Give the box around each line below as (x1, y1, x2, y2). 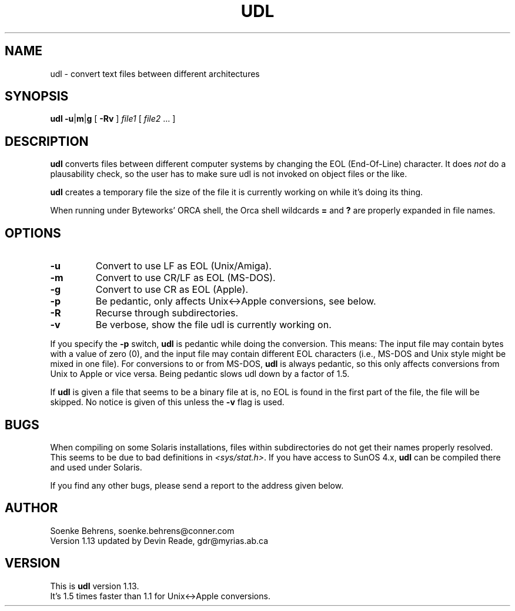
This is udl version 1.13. (50, 580, 139, 591)
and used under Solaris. (50, 462, 142, 472)
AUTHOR (5, 500, 58, 516)
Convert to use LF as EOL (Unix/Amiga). (95, 260, 272, 272)
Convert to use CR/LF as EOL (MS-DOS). (95, 272, 276, 284)
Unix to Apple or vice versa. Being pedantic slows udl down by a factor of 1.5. (50, 369, 350, 379)
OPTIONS (5, 225, 61, 241)
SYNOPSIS (5, 89, 69, 104)
